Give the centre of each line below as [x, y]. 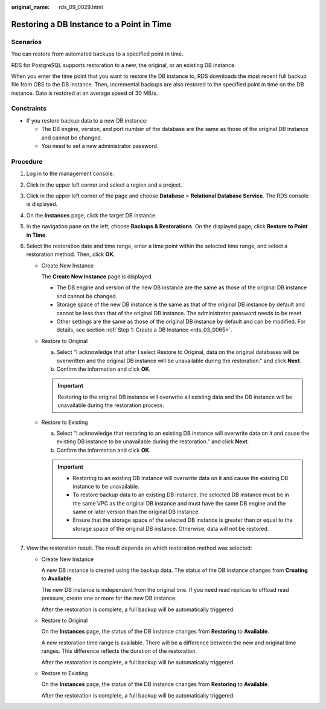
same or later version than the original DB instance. [136, 512]
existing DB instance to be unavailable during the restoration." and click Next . [153, 441]
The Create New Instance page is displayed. [97, 277]
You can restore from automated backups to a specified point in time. [97, 54]
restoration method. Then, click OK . [71, 254]
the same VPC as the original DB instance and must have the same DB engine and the [179, 503]
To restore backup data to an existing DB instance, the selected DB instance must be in [181, 495]
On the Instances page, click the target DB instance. [91, 215]
